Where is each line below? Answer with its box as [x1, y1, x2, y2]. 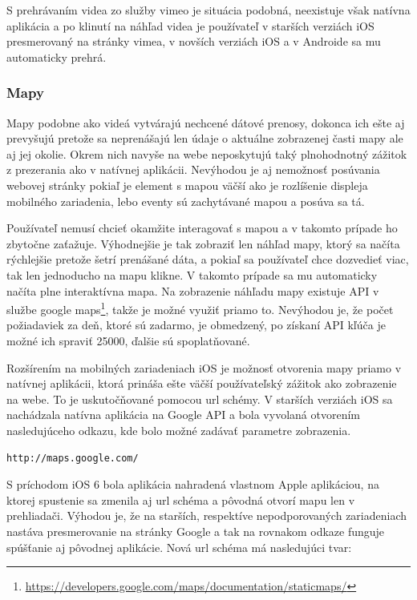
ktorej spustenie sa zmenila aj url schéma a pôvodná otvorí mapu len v [6, 491, 355, 508]
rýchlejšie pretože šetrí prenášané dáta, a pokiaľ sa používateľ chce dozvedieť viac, [6, 251, 409, 268]
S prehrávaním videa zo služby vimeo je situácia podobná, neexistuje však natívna [6, 2, 411, 18]
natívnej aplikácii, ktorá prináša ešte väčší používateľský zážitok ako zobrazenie [6, 375, 397, 392]
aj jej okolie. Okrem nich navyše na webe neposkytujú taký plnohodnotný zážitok [6, 145, 407, 162]
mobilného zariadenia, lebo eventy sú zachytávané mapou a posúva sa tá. [6, 192, 365, 209]
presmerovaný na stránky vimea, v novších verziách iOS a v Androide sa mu [6, 33, 381, 50]
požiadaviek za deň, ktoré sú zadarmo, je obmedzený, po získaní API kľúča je [6, 316, 386, 333]
